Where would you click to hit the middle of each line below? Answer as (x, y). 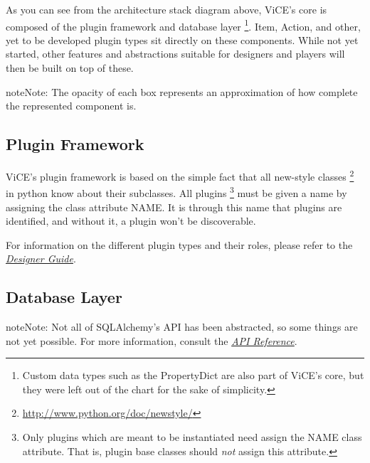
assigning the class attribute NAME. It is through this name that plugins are (174, 207)
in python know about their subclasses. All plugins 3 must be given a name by (176, 192)
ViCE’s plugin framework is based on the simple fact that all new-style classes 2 (180, 175)
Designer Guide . (41, 259)
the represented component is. (71, 106)
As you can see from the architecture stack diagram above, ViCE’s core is (166, 9)
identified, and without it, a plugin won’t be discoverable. (131, 221)
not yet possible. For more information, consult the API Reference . (152, 340)
